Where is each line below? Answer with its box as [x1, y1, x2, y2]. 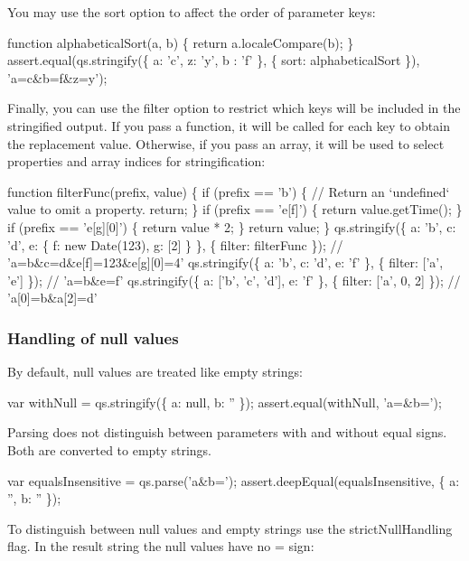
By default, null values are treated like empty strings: [7, 362, 303, 381]
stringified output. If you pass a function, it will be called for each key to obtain [7, 116, 450, 135]
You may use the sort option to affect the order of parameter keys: [7, 3, 376, 21]
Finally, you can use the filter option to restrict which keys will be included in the [7, 98, 461, 117]
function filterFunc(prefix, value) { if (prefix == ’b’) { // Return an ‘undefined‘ [7, 182, 450, 201]
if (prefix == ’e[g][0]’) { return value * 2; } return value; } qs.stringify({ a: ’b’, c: [7, 217, 456, 236]
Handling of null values [7, 326, 179, 349]
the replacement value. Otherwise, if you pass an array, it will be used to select [7, 134, 445, 153]
